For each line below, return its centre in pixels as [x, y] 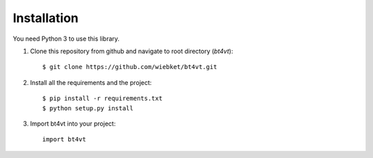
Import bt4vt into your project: [73, 124]
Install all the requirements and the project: [91, 82]
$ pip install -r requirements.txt [103, 99]
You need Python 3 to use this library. [66, 39]
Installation [46, 18]
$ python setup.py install [88, 108]
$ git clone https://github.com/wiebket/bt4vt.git [130, 67]
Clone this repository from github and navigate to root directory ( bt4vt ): [132, 51]
